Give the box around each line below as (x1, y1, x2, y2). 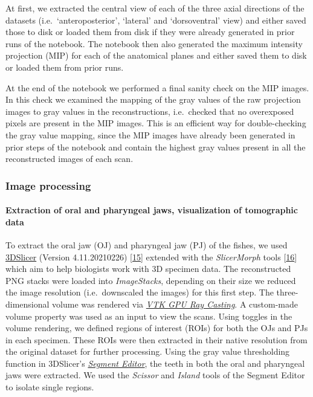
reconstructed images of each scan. (5, 152, 134, 165)
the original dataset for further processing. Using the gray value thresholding (5, 345, 290, 358)
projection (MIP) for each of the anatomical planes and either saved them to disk (5, 49, 307, 62)
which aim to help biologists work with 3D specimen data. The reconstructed (5, 262, 291, 275)
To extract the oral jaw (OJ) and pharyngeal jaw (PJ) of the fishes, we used (5, 238, 288, 251)
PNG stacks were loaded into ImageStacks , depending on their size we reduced (5, 274, 296, 286)
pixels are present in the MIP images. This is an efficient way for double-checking (5, 117, 306, 129)
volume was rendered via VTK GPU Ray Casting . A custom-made (52, 297, 298, 310)
